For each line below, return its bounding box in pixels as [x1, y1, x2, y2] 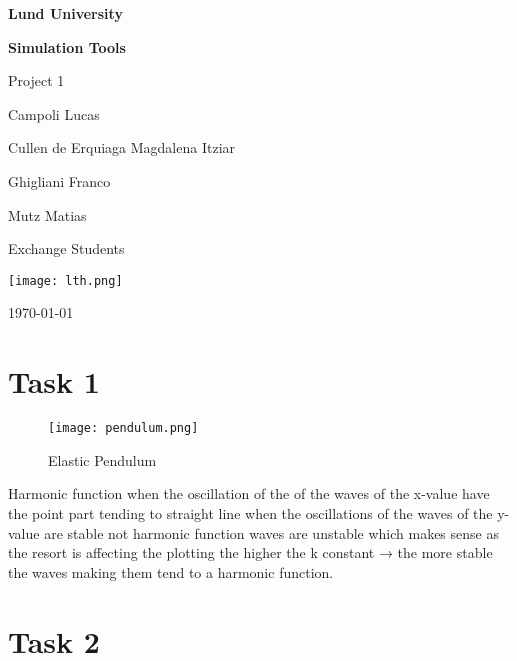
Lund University [8, 3, 123, 23]
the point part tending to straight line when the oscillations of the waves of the [8, 502, 493, 523]
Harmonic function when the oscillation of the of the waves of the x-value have [8, 483, 490, 504]
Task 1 [8, 361, 100, 402]
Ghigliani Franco [8, 170, 111, 191]
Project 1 [8, 70, 65, 91]
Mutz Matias [8, 204, 87, 225]
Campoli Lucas [8, 103, 100, 124]
